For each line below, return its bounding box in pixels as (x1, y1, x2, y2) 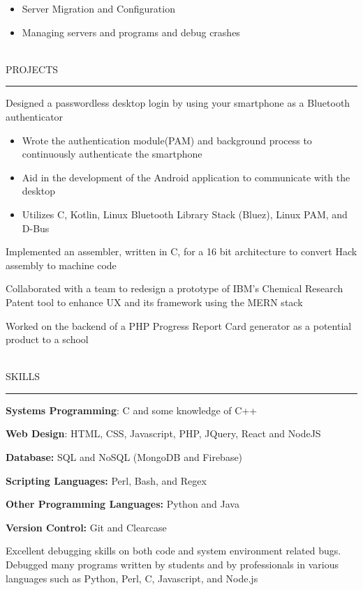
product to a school (6, 332, 89, 347)
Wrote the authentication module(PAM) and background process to (22, 133, 312, 147)
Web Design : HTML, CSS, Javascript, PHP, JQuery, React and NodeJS (6, 426, 321, 441)
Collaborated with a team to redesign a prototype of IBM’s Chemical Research (6, 281, 343, 296)
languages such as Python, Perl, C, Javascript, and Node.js (6, 570, 258, 585)
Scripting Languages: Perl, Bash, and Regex (6, 473, 207, 487)
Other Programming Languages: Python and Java (6, 497, 239, 511)
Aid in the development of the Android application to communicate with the (22, 169, 350, 184)
